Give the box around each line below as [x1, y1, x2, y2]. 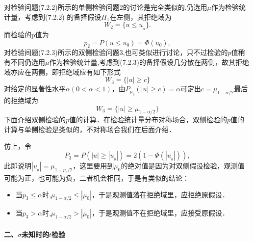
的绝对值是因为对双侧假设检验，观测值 [121, 161, 245, 171]
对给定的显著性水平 [4, 83, 66, 94]
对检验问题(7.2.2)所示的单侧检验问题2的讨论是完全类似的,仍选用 [4, 2, 207, 12]
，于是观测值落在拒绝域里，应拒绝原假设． [91, 189, 229, 199]
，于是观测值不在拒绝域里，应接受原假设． [91, 208, 229, 218]
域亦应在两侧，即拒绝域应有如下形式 [4, 66, 121, 77]
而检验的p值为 [4, 29, 49, 40]
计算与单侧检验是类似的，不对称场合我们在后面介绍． [4, 124, 176, 134]
